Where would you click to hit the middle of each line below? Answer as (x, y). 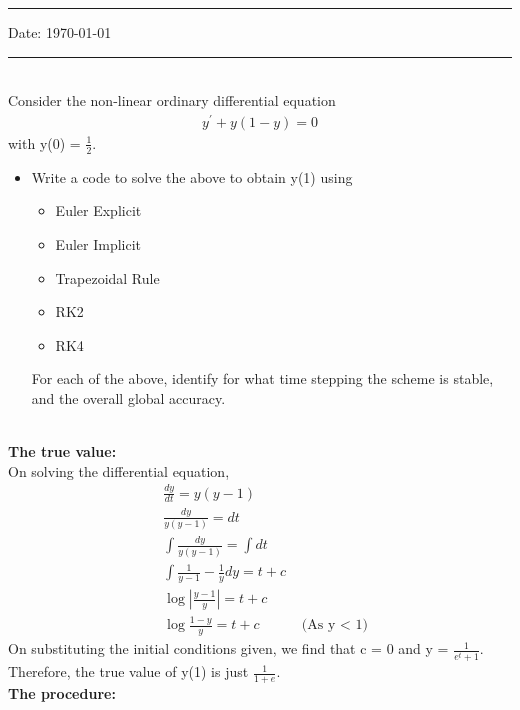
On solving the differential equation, (119, 470)
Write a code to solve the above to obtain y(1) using (192, 176)
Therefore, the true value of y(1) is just (128, 671)
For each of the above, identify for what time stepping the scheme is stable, (262, 378)
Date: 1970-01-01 (60, 32)
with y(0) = (44, 142)
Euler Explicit (98, 210)
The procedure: (62, 693)
